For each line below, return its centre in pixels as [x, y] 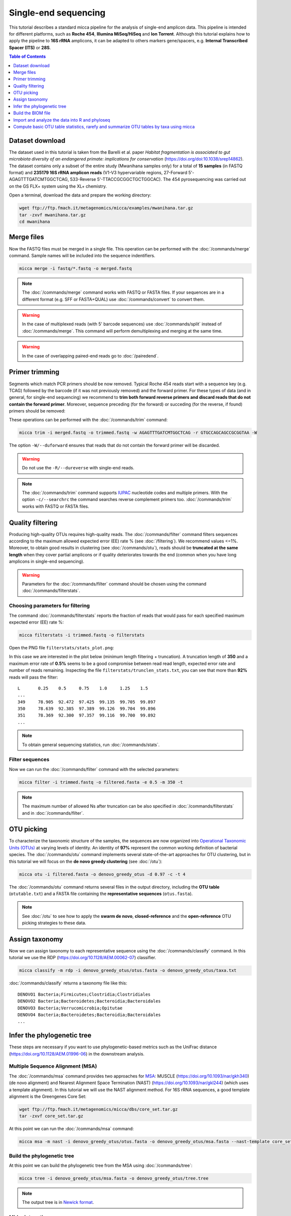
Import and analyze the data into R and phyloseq [62, 120]
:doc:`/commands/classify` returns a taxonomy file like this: [68, 983]
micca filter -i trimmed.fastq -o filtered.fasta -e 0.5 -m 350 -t [101, 782]
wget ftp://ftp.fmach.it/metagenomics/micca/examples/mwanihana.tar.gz [106, 208]
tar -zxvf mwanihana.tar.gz [52, 215]
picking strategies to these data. [54, 923]
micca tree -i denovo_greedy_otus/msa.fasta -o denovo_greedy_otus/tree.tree [114, 1179]
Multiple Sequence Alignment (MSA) [53, 1066]
